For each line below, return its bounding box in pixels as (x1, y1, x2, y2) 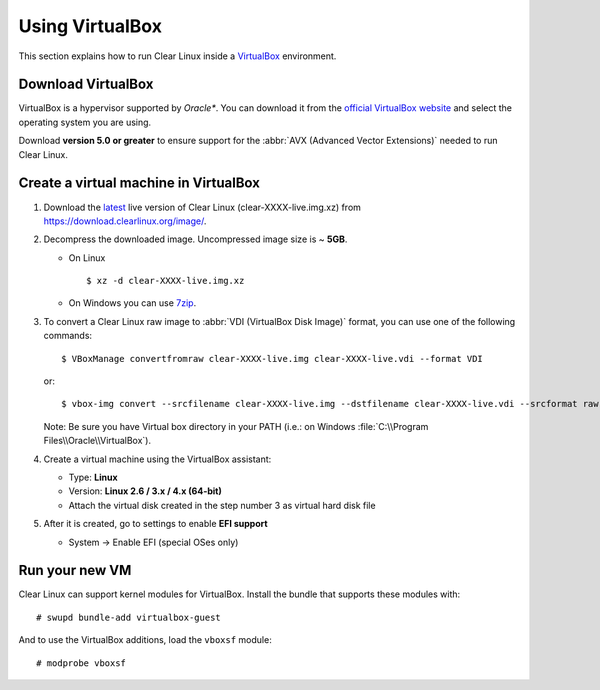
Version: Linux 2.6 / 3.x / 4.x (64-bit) (68, 485, 222, 497)
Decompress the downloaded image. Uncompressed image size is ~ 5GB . (43, 233, 348, 245)
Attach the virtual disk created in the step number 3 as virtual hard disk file (68, 499, 376, 511)
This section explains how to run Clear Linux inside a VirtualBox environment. (18, 50, 337, 62)
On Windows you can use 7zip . (68, 297, 197, 309)
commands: (43, 330, 93, 342)
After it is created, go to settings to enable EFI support (43, 518, 269, 530)
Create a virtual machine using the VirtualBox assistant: (43, 453, 272, 465)
